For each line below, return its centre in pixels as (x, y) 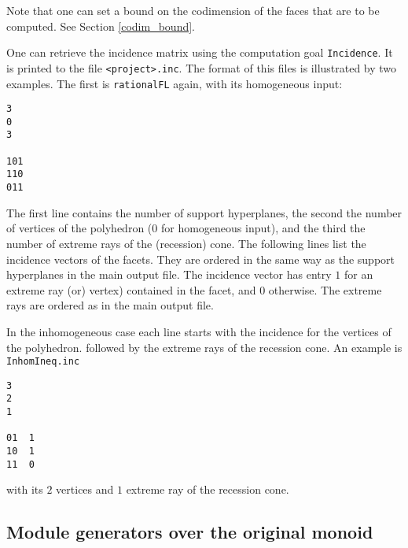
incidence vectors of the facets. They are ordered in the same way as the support (201, 259)
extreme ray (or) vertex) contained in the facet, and (131, 289)
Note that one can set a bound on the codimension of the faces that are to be (193, 10)
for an (359, 274)
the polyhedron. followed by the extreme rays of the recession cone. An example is (204, 347)
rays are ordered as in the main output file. (110, 305)
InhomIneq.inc (43, 362)
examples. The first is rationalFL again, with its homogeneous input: (175, 83)
